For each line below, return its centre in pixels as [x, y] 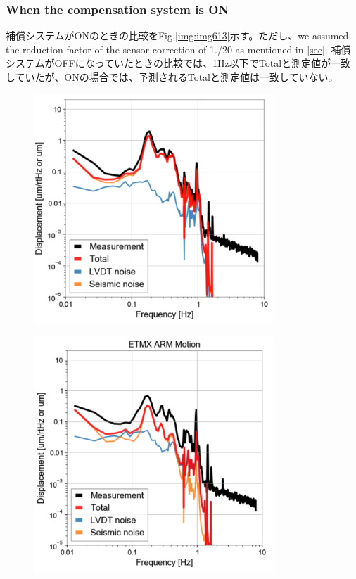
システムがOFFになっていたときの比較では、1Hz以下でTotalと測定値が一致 [178, 63]
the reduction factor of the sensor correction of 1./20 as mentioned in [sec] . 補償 [178, 49]
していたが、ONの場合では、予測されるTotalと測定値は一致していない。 [172, 77]
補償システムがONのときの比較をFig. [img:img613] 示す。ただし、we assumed [177, 36]
